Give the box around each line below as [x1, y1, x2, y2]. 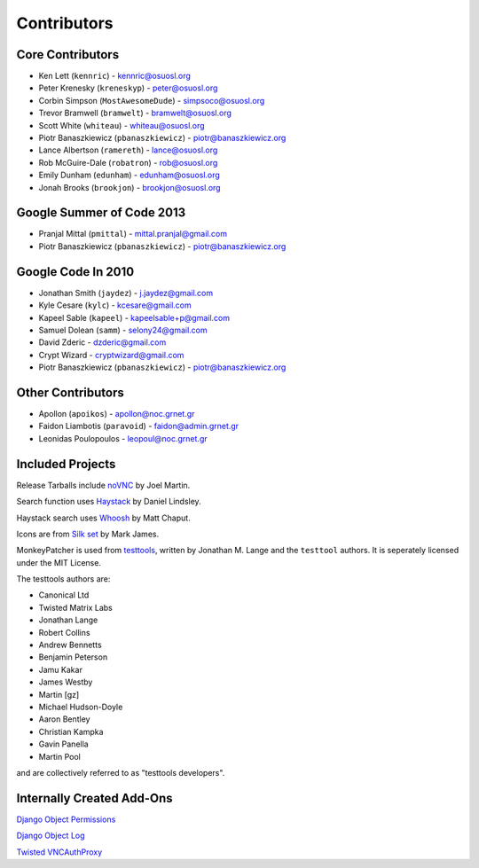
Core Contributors [16, 47, 120, 62]
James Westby [38, 676, 93, 687]
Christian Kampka [38, 726, 104, 737]
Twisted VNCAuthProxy [16, 847, 103, 857]
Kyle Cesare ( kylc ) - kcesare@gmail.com [38, 300, 192, 310]
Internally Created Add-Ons [16, 790, 173, 806]
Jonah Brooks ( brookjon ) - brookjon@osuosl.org [38, 182, 221, 192]
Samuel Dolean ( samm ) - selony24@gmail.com [38, 325, 208, 335]
